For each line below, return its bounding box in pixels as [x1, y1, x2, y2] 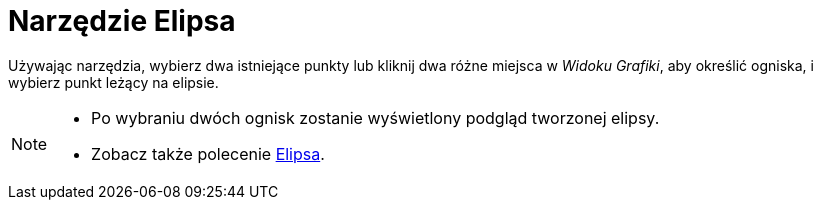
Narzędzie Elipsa [8, 4, 236, 38]
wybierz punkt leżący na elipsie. [8, 73, 219, 91]
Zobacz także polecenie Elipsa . [91, 143, 325, 164]
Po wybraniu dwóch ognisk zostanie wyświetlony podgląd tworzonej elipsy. [91, 107, 660, 128]
